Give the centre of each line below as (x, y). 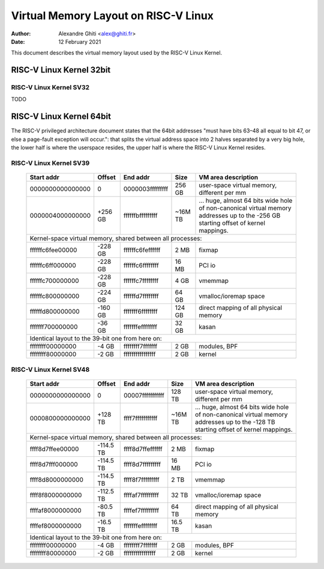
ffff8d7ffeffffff (143, 448)
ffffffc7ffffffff (141, 281)
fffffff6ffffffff (141, 312)
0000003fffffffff (146, 189)
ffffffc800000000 (55, 296)
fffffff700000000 (54, 327)
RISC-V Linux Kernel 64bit (61, 117)
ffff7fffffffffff (140, 418)
